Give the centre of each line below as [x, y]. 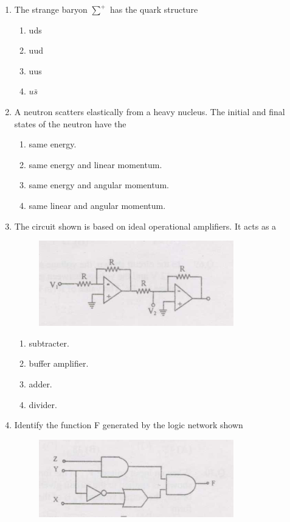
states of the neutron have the [70, 123]
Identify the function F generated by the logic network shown [129, 425]
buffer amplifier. [59, 363]
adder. [40, 383]
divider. [43, 404]
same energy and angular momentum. [99, 185]
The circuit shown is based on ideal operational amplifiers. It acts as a [145, 226]
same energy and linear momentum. [95, 164]
